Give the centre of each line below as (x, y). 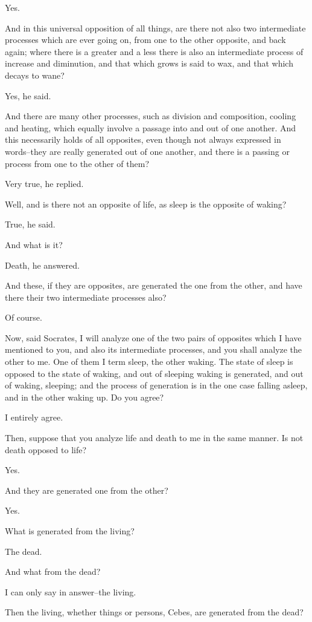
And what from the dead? (53, 571)
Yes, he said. (28, 95)
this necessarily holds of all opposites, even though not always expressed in (143, 139)
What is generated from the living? (70, 531)
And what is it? (34, 244)
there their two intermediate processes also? (86, 297)
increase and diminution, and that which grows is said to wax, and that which (149, 63)
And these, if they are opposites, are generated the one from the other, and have (154, 285)
